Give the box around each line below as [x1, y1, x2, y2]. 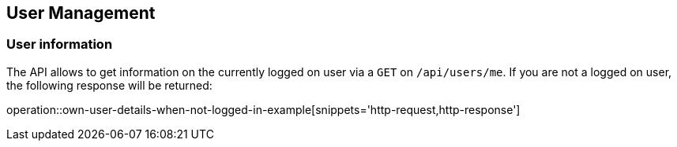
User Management [6, 3, 156, 23]
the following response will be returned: [6, 78, 213, 92]
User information [6, 36, 113, 53]
